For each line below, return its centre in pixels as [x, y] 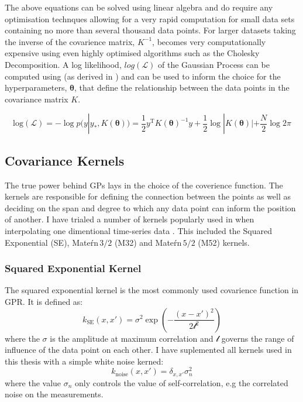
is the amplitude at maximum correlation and [132, 338]
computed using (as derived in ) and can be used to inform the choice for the [143, 76]
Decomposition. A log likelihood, [63, 64]
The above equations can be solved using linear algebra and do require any [139, 7]
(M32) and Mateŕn [148, 242]
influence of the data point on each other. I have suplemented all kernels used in [148, 350]
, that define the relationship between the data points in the [182, 87]
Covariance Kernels [65, 160]
